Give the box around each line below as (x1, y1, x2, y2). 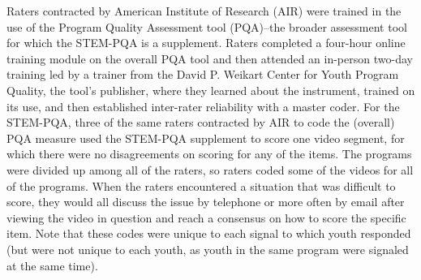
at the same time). (6, 256, 98, 274)
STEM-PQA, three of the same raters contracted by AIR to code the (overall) (6, 114, 395, 131)
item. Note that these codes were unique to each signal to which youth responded (6, 225, 411, 242)
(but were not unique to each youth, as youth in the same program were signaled (6, 240, 409, 257)
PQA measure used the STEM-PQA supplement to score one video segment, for (6, 129, 405, 146)
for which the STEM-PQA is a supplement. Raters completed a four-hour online (6, 34, 406, 51)
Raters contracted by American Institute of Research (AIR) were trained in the (6, 2, 402, 19)
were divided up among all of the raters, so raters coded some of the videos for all (6, 161, 414, 178)
